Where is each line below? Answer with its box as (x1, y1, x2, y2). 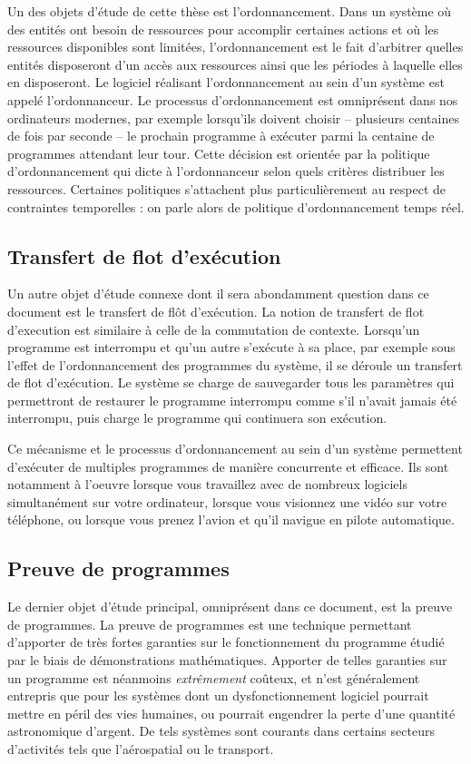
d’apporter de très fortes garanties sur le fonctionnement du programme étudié (7, 632, 445, 651)
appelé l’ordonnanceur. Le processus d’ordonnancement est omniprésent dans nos (7, 90, 458, 109)
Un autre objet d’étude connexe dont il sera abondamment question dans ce (7, 284, 429, 303)
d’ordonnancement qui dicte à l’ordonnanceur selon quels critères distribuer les (7, 162, 445, 181)
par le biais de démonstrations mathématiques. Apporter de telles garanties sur (7, 651, 447, 670)
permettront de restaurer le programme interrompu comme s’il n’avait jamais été (7, 390, 457, 409)
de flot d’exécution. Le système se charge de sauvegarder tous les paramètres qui (7, 373, 455, 392)
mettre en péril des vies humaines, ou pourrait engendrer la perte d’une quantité (7, 703, 456, 722)
